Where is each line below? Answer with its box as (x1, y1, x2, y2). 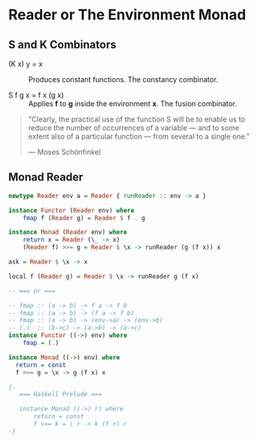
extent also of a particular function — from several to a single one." (27, 131, 251, 141)
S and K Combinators (8, 38, 116, 52)
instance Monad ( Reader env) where (8, 228, 128, 237)
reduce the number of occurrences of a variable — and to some (27, 123, 239, 132)
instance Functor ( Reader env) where (8, 206, 135, 214)
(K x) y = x (8, 59, 43, 68)
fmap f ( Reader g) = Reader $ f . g (22, 213, 146, 222)
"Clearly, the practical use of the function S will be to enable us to (27, 114, 246, 124)
